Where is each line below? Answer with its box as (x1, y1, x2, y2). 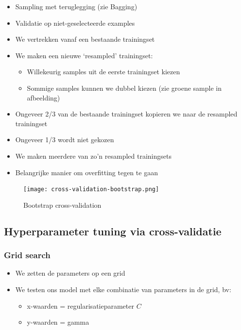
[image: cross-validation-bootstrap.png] (23, 186, 159, 193)
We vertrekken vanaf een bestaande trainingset (15, 34, 155, 44)
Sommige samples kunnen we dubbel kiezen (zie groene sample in (27, 82, 222, 93)
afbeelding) (27, 92, 60, 102)
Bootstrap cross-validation (23, 199, 102, 210)
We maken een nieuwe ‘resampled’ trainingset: (15, 50, 153, 60)
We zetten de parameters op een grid (15, 268, 125, 278)
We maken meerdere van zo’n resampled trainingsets (15, 150, 172, 161)
